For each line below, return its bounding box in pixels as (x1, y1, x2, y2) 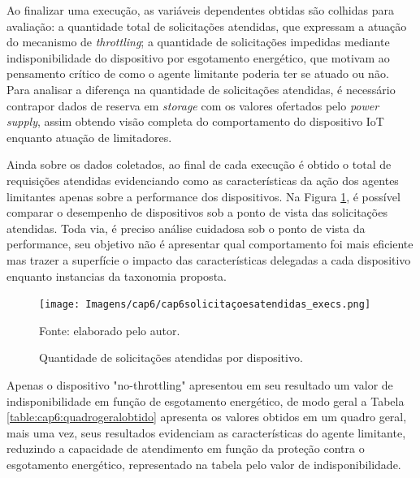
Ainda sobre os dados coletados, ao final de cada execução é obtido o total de (6, 156, 392, 173)
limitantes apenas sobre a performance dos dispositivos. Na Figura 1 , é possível (6, 187, 401, 205)
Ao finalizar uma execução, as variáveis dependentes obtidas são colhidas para (6, 2, 394, 18)
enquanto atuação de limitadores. (6, 128, 172, 145)
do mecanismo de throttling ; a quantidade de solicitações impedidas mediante (6, 33, 390, 50)
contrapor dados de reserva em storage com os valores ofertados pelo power (6, 97, 379, 114)
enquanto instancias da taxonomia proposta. (6, 267, 227, 284)
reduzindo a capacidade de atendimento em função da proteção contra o (6, 440, 365, 457)
